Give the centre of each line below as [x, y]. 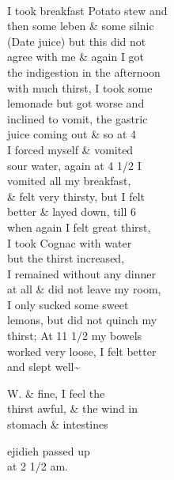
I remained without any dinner [81, 273]
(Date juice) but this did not [77, 41]
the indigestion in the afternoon [84, 72]
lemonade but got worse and [76, 103]
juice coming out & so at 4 [72, 134]
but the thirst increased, [66, 258]
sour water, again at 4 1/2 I [74, 165]
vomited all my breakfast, [69, 181]
